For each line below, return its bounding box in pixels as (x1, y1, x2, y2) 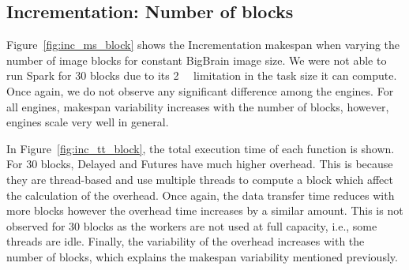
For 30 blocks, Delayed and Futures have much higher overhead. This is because (6, 156, 393, 172)
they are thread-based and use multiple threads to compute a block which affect (6, 171, 393, 187)
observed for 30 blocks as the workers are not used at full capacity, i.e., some (6, 217, 377, 234)
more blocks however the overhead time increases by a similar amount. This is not (6, 202, 403, 219)
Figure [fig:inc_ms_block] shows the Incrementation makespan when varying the (6, 36, 400, 53)
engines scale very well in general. (6, 114, 169, 130)
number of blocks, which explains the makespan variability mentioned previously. (6, 248, 398, 264)
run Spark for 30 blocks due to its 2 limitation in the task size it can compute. (6, 67, 397, 84)
